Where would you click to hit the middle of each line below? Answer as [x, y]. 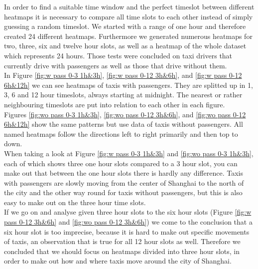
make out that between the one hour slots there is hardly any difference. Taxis [124, 173]
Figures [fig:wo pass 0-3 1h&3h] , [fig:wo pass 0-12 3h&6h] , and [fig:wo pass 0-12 [125, 114]
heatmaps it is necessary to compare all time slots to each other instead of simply [129, 16]
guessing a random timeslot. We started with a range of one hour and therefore [125, 26]
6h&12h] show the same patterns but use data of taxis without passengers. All [124, 124]
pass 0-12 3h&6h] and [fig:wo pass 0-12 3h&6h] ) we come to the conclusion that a [128, 222]
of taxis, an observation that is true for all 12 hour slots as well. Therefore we [122, 241]
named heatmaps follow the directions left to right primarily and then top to [121, 134]
